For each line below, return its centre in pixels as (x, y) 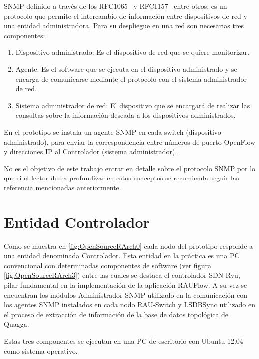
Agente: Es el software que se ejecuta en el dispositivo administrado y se (126, 69)
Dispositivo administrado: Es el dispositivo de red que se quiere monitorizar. (132, 52)
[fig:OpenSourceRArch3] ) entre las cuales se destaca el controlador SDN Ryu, (122, 275)
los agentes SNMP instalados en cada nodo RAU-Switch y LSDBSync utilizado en (129, 304)
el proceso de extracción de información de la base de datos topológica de (116, 314)
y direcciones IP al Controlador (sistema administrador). (91, 151)
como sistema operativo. (41, 350)
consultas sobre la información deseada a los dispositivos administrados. (126, 115)
